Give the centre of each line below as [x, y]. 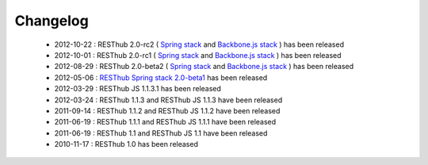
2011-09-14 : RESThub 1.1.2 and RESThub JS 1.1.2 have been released [167, 110]
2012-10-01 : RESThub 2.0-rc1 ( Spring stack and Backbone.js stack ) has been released [198, 55]
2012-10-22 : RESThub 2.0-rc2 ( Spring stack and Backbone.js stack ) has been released [199, 44]
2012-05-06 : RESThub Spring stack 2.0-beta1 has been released [161, 77]
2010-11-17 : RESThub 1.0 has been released [126, 144]
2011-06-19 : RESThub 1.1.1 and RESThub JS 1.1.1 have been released [165, 122]
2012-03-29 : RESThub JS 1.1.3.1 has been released [138, 89]
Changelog [52, 21]
